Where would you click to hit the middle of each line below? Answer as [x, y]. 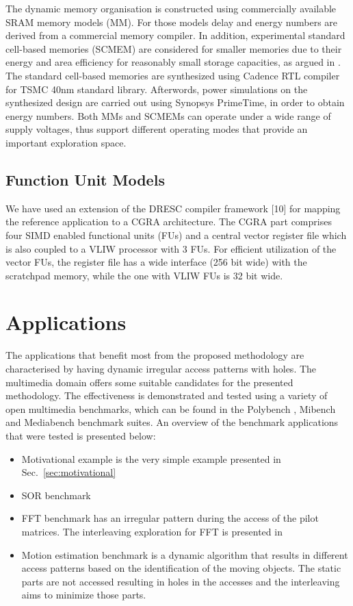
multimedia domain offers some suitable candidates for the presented [149, 382]
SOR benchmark [56, 495]
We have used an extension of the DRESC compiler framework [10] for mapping [173, 208]
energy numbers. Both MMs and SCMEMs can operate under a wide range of [168, 115]
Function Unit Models [85, 179]
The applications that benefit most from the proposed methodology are [155, 355]
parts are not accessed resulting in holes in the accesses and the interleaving [181, 581]
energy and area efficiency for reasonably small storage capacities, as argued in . [173, 62]
